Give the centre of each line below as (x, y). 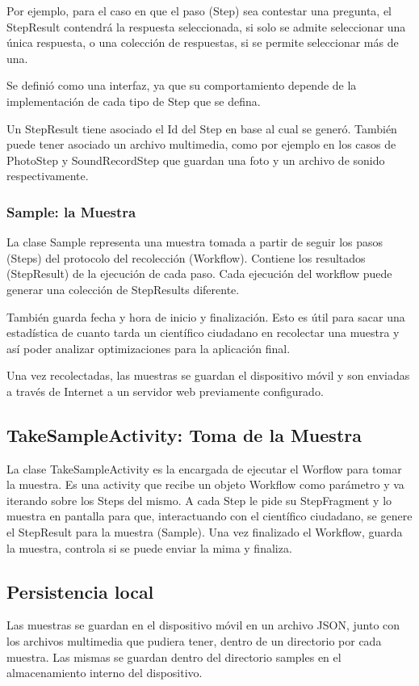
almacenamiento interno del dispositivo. (105, 673)
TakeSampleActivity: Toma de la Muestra (184, 434)
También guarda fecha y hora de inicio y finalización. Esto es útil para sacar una (206, 316)
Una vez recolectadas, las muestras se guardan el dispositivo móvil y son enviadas (208, 375)
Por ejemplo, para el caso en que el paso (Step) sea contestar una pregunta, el (199, 11)
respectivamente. (48, 176)
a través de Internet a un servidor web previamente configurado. (165, 391)
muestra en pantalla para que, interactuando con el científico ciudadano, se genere (209, 516)
